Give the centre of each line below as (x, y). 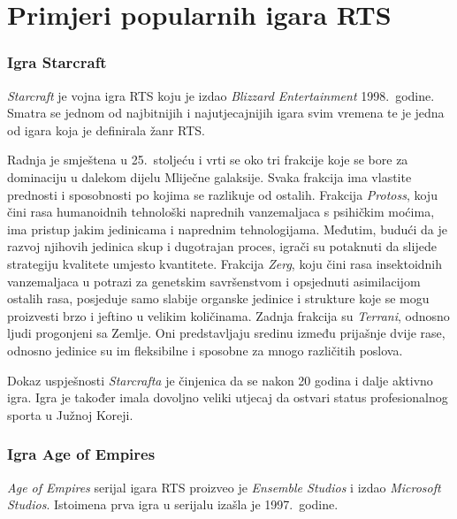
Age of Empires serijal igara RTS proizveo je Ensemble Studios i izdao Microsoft (224, 487)
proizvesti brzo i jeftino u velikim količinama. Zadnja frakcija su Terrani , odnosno (228, 315)
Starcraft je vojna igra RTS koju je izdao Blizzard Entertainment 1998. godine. (221, 95)
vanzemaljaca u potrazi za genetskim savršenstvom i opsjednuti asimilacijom (214, 281)
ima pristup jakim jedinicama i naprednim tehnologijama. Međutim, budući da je (228, 229)
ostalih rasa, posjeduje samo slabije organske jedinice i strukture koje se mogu (218, 298)
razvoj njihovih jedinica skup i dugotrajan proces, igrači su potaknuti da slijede (222, 246)
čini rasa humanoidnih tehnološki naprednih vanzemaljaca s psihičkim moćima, (221, 212)
